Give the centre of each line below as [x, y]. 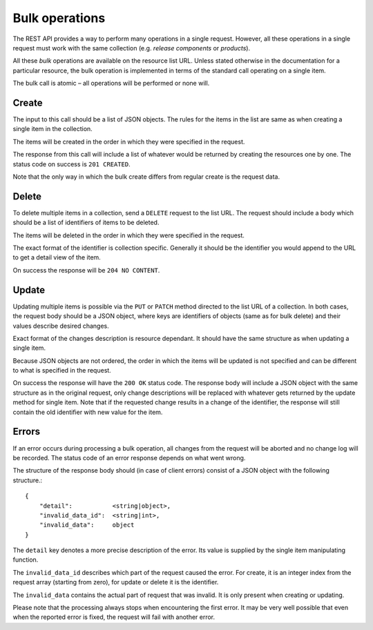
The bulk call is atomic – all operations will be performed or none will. [111, 83]
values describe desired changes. [61, 326]
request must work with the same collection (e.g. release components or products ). [132, 48]
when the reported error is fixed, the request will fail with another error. [114, 617]
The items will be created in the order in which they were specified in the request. [129, 141]
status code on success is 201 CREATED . [71, 164]
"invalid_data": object [87, 525]
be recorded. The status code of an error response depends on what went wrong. [129, 457]
